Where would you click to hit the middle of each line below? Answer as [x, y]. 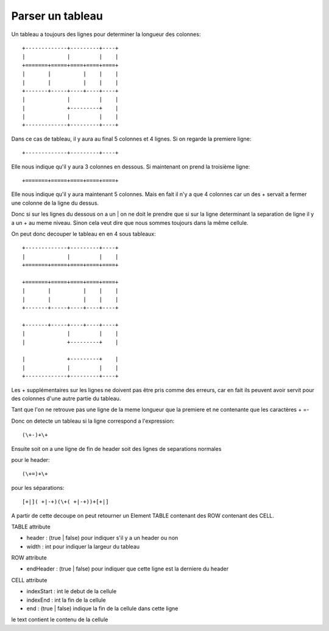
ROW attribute [29, 558]
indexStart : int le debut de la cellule [72, 591]
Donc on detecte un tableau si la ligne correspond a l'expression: [93, 421]
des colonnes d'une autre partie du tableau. [66, 398]
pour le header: [30, 460]
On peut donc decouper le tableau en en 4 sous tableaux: [84, 234]
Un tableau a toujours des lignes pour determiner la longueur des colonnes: [106, 34]
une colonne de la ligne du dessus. [55, 203]
